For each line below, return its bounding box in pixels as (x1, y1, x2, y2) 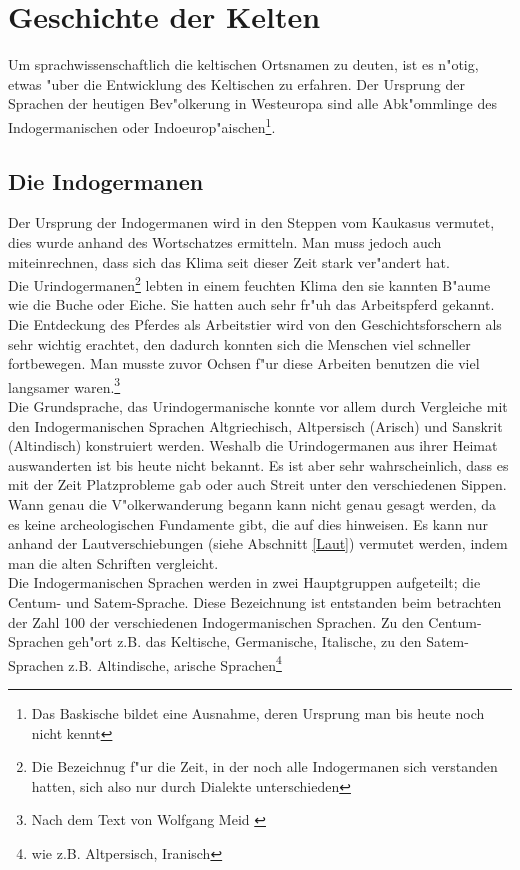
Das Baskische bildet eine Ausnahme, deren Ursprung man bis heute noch (31, 702, 485, 723)
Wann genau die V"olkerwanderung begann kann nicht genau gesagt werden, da (8, 493, 497, 514)
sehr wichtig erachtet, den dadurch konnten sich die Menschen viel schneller (8, 333, 471, 354)
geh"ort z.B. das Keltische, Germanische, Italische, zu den (68, 631, 422, 652)
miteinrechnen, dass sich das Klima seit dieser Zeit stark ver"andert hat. (8, 251, 450, 272)
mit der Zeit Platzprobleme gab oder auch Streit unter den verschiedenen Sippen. (8, 474, 507, 495)
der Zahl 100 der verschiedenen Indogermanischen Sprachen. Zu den (8, 611, 424, 632)
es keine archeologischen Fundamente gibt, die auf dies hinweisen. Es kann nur (8, 513, 488, 534)
